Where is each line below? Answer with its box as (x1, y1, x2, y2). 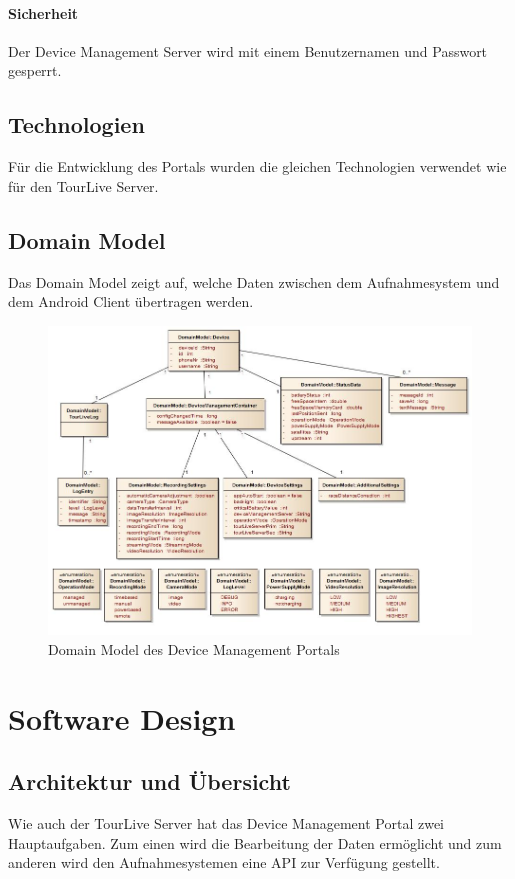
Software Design (8, 697, 236, 738)
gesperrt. (8, 60, 62, 81)
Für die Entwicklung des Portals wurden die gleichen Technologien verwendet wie (8, 156, 507, 177)
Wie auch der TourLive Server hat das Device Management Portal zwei (8, 813, 444, 834)
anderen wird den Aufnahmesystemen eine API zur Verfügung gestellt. (8, 852, 440, 873)
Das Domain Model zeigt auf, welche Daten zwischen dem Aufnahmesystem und (8, 271, 500, 292)
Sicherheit (8, 2, 79, 23)
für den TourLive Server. (8, 175, 159, 196)
